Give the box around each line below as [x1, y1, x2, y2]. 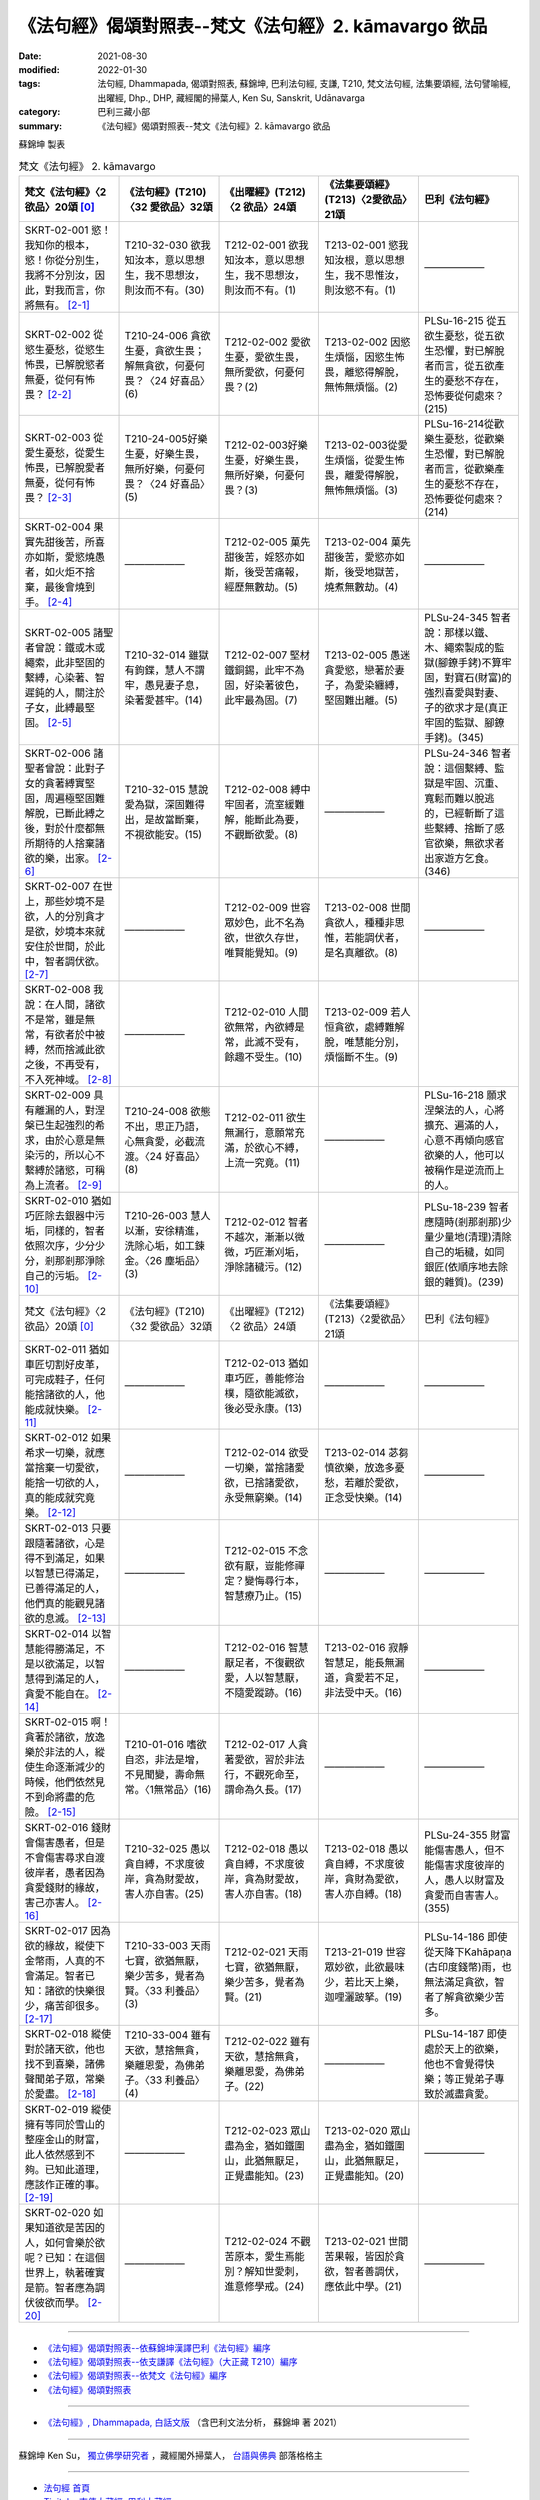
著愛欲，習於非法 [224, 1752, 305, 1766]
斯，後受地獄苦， [324, 565, 405, 579]
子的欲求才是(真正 [423, 700, 509, 714]
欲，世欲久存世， [224, 930, 305, 944]
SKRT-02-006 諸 [24, 746, 104, 760]
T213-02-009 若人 [324, 1005, 411, 1019]
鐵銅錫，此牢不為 [224, 663, 305, 677]
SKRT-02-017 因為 [24, 1923, 111, 1937]
